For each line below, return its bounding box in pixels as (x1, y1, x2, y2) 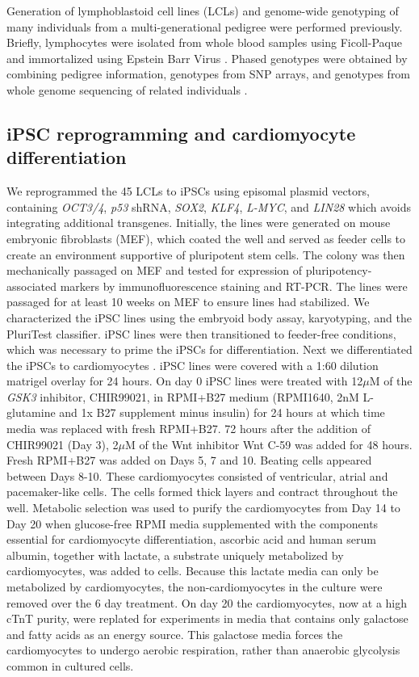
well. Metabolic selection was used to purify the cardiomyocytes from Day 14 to (6, 499, 400, 516)
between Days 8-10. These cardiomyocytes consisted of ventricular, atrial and (6, 467, 388, 484)
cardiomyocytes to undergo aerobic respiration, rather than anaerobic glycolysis (6, 641, 400, 658)
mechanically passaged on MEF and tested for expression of (6, 262, 303, 279)
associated (6, 277, 57, 294)
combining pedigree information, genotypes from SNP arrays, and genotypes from (6, 65, 411, 82)
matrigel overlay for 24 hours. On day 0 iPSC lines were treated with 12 (6, 372, 363, 389)
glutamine (6, 404, 56, 421)
